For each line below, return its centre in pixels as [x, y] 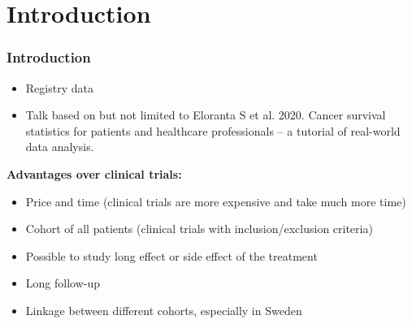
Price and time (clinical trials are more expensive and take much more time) [216, 201]
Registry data [59, 87]
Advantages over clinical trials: [94, 173]
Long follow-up [63, 283]
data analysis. [60, 147]
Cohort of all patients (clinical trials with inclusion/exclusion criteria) [199, 229]
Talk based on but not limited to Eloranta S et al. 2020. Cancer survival [206, 115]
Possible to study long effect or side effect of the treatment [171, 255]
